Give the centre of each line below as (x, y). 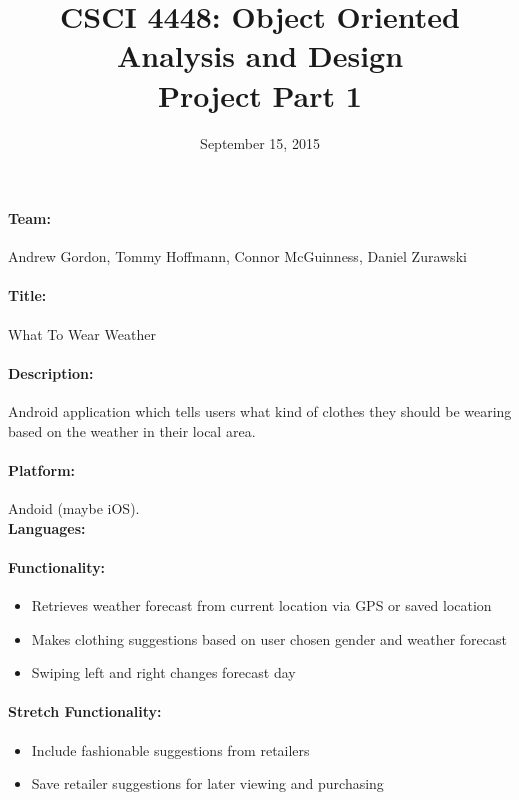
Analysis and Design (260, 55)
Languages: (47, 527)
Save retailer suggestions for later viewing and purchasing (207, 783)
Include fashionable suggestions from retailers (170, 749)
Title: (27, 295)
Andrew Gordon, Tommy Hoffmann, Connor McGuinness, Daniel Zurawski (237, 256)
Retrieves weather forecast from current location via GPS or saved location (261, 605)
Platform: (42, 469)
